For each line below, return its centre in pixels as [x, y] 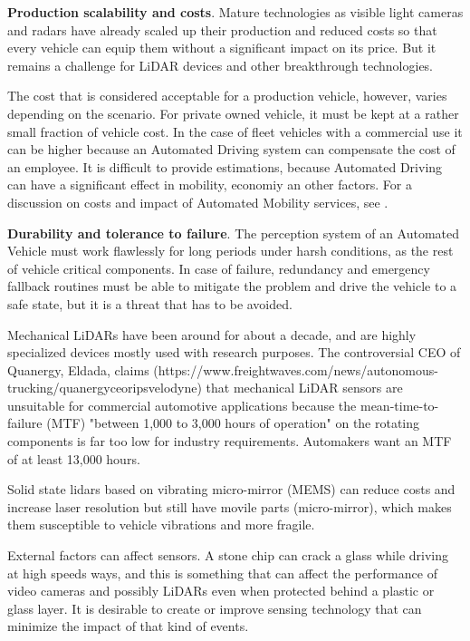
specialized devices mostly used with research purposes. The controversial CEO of [234, 352]
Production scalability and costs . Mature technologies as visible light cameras [235, 12]
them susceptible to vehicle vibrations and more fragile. [161, 524]
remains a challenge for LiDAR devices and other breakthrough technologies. [221, 65]
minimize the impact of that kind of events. [128, 626]
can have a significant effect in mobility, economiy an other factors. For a [210, 185]
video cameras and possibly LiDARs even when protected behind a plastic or [221, 591]
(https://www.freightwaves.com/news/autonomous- [296, 369]
